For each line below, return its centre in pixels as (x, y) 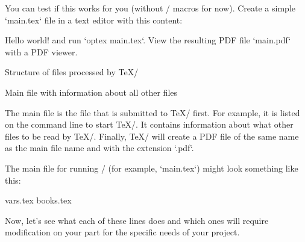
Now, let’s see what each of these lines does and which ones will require (137, 220)
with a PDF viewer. (41, 51)
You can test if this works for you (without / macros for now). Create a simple (150, 8)
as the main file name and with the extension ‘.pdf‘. (99, 148)
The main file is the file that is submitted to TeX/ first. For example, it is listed (152, 112)
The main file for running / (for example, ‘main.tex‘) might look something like (152, 168)
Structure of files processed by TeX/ (72, 72)
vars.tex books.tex (38, 200)
